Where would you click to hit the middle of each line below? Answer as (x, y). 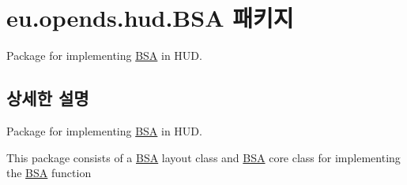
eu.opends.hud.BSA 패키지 (150, 18)
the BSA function (49, 173)
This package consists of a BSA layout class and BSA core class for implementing (203, 157)
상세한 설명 (48, 98)
